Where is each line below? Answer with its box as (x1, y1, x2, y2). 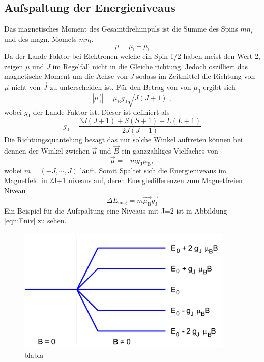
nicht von (11, 82, 41, 93)
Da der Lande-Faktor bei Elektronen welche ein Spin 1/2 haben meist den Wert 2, (4, 51, 260, 62)
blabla (24, 350, 44, 360)
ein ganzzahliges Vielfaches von (121, 145, 218, 156)
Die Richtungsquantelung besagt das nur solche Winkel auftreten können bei (4, 134, 243, 145)
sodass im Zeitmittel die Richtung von (136, 71, 255, 81)
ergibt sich (203, 82, 236, 93)
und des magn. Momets (4, 33, 77, 44)
